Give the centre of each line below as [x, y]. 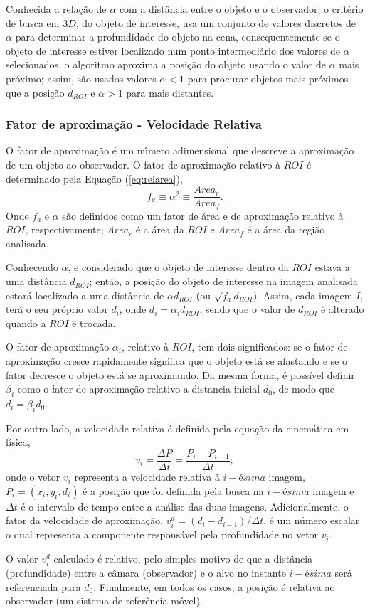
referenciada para [43, 586]
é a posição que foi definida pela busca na [173, 490]
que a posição [35, 92]
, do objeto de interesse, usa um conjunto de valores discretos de [216, 22]
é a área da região [286, 229]
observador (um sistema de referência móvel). [104, 601]
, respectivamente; [64, 229]
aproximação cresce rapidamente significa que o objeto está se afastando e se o [177, 361]
